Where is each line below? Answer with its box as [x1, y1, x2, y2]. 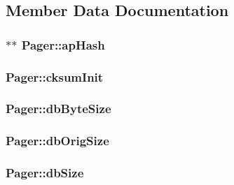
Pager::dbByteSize [6, 100, 111, 117]
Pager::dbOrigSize [6, 132, 109, 149]
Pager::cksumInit [6, 68, 104, 85]
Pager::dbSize [6, 164, 84, 182]
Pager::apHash [21, 36, 105, 53]
